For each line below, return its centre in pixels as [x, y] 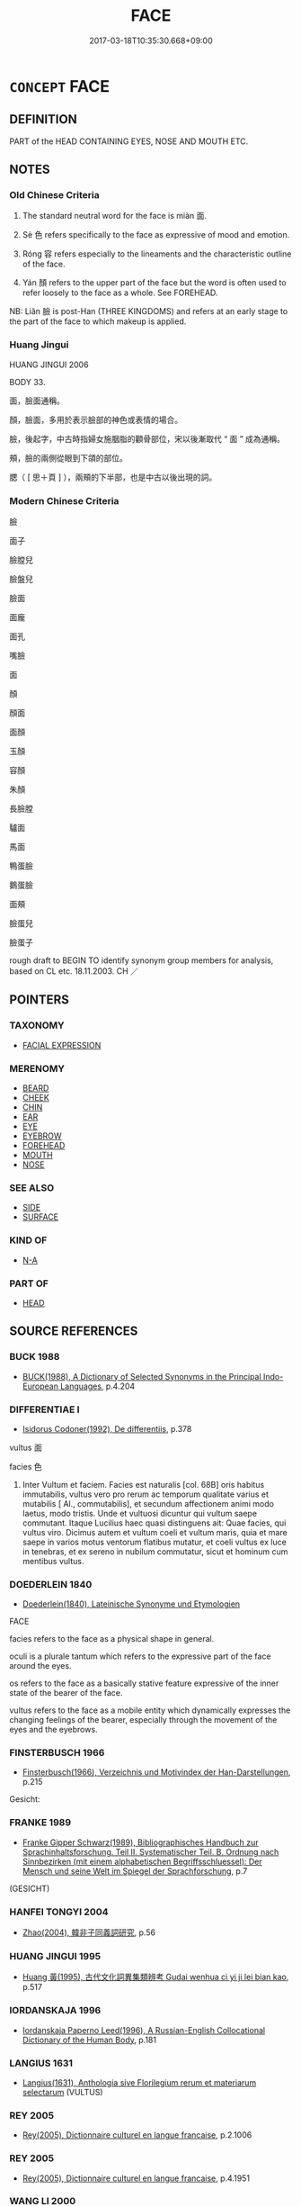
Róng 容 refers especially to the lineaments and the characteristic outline [157, 254]
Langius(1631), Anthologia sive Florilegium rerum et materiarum [139, 2082]
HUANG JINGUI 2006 [49, 365]
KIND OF [28, 1240]
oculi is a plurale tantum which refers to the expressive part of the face [140, 1656]
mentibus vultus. [53, 1561]
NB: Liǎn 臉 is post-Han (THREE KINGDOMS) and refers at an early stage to [149, 311]
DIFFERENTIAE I [44, 1409]
